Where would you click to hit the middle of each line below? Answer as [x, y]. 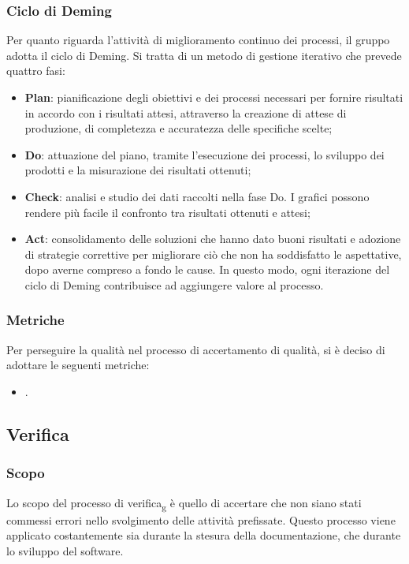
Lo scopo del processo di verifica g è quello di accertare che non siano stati [184, 503]
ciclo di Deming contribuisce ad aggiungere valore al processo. [174, 284]
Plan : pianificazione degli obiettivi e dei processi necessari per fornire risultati [214, 97]
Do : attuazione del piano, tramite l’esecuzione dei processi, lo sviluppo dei [204, 154]
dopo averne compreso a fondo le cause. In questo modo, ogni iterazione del [207, 269]
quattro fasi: [36, 71]
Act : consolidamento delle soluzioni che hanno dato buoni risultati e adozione [213, 239]
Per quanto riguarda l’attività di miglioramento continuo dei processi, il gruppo [198, 40]
